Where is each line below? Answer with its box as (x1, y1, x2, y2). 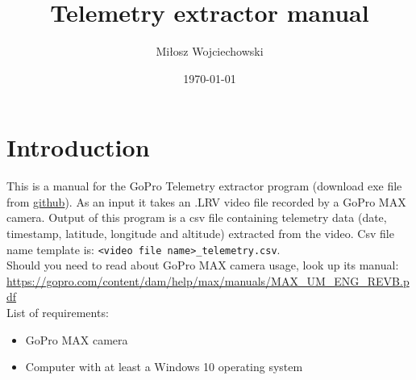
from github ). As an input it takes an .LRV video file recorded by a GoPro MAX (6, 193, 406, 210)
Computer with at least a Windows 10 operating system (25, 358, 303, 375)
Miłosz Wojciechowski (156, 43, 264, 60)
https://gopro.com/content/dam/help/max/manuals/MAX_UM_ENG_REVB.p (6, 272, 410, 289)
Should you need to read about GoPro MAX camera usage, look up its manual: (6, 257, 399, 274)
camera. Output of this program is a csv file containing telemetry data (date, (6, 209, 387, 226)
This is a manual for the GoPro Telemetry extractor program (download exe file (6, 177, 402, 194)
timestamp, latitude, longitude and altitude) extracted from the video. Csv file (6, 225, 394, 242)
